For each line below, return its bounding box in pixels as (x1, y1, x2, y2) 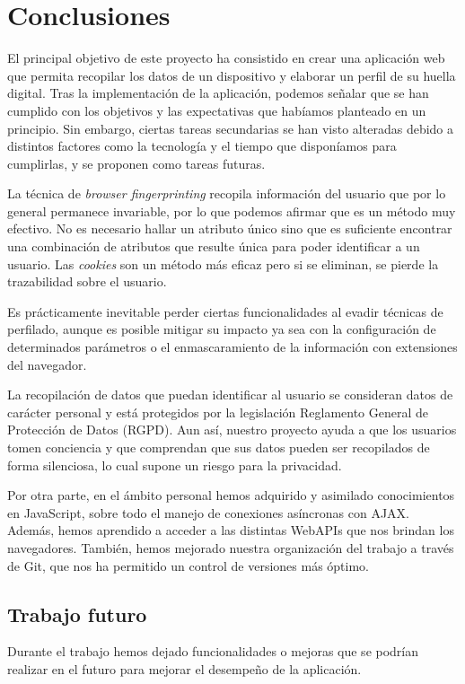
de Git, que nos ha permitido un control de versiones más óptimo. (7, 556, 370, 574)
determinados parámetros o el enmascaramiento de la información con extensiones (7, 338, 458, 356)
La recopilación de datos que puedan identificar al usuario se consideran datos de (7, 385, 453, 404)
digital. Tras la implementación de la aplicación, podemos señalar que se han (7, 83, 429, 102)
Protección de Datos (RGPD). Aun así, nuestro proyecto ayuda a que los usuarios (7, 420, 457, 439)
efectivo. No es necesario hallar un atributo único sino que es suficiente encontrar (7, 219, 452, 238)
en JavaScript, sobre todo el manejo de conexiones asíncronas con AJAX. (7, 503, 410, 522)
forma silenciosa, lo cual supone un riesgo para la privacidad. (7, 455, 342, 474)
